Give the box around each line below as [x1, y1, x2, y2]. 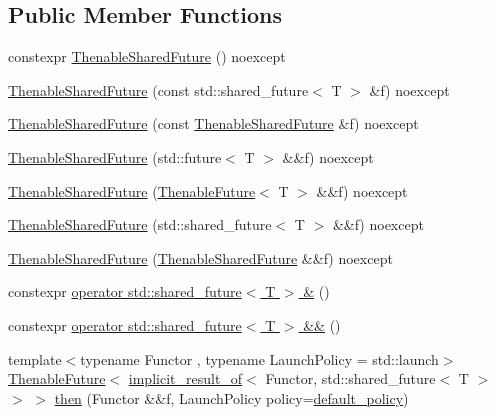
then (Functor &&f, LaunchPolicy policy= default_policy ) [54, 387, 409, 408]
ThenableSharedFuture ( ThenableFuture [8, 180, 256, 201]
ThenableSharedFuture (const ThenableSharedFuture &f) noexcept [8, 113, 419, 134]
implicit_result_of [128, 368, 243, 389]
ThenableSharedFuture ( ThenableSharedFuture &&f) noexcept [8, 247, 393, 268]
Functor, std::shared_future [265, 368, 436, 389]
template [8, 348, 62, 369]
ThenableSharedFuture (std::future [8, 146, 222, 167]
